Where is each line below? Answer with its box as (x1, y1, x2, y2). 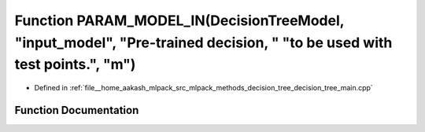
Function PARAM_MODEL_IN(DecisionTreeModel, (14, 12, 345, 29)
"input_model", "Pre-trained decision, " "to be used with (14, 34, 393, 51)
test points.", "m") (14, 56, 136, 74)
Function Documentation (14, 103, 139, 117)
